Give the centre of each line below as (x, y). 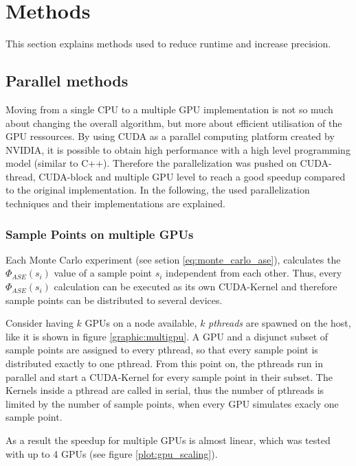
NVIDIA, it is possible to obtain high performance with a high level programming (178, 149)
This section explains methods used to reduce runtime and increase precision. (168, 44)
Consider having (40, 323)
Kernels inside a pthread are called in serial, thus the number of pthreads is (165, 390)
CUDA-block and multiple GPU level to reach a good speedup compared (192, 176)
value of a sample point (103, 273)
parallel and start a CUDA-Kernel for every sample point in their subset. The (169, 376)
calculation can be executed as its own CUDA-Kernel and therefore (196, 287)
